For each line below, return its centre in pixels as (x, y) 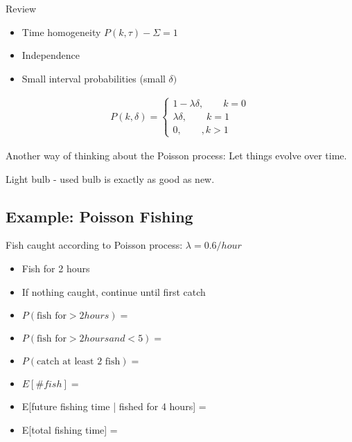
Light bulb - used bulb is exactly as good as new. (110, 178)
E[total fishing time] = (70, 429)
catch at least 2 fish (79, 362)
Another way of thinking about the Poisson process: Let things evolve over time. (176, 155)
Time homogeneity (61, 32)
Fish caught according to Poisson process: (94, 245)
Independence (51, 55)
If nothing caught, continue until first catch (114, 291)
